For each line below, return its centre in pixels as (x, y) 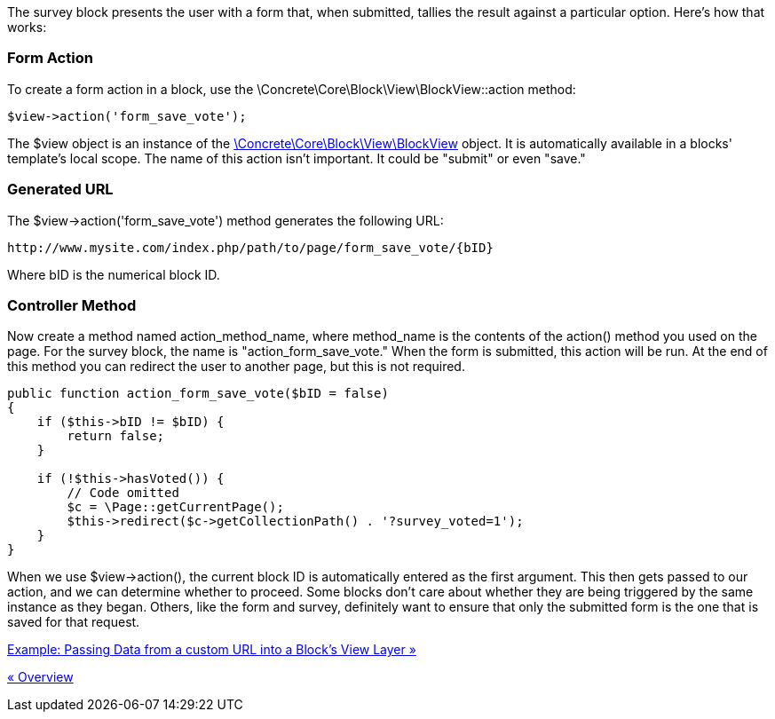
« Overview (40, 677)
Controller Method (72, 305)
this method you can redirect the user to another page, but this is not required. (236, 367)
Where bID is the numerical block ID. (114, 274)
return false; (116, 436)
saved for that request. (74, 622)
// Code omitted (123, 493)
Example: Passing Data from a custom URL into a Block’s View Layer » (212, 650)
